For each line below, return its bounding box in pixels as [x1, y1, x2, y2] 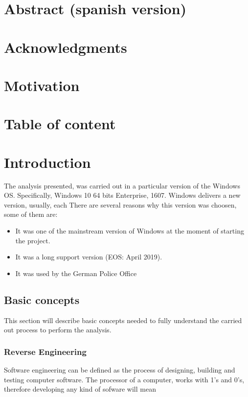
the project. [15, 235, 50, 245]
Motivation [4, 75, 80, 95]
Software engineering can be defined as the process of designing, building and [4, 364, 235, 374]
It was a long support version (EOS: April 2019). [15, 252, 162, 262]
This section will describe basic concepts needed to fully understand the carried [4, 315, 242, 325]
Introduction [4, 152, 91, 172]
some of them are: [4, 209, 58, 219]
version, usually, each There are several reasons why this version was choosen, [4, 199, 237, 210]
